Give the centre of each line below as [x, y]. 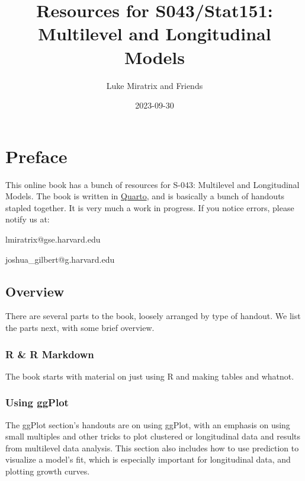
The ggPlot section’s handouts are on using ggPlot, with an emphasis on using [148, 424]
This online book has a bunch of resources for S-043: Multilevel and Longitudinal [152, 184]
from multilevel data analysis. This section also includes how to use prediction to [152, 447]
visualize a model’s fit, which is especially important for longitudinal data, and [148, 459]
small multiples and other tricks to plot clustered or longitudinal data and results [153, 436]
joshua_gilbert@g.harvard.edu [60, 259]
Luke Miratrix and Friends [155, 85]
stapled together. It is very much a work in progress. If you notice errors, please [150, 207]
